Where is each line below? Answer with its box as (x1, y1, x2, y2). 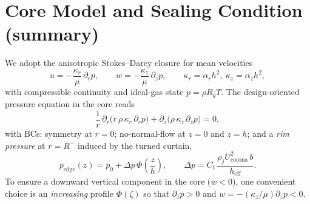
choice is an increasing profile (5, 186, 113, 199)
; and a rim (247, 127, 289, 140)
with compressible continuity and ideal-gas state (5, 85, 184, 97)
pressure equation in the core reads (5, 97, 135, 110)
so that (143, 186, 170, 199)
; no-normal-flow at (114, 127, 186, 140)
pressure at (5, 139, 45, 151)
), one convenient (232, 175, 296, 188)
